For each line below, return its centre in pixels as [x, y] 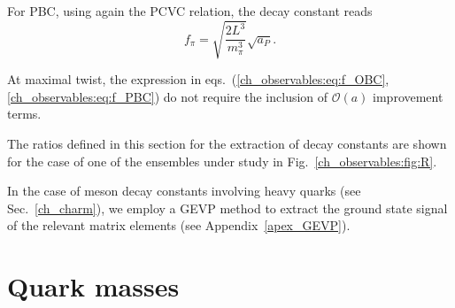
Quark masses [93, 286]
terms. [24, 114]
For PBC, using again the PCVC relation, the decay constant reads [190, 11]
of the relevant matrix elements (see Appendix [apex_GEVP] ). [179, 225]
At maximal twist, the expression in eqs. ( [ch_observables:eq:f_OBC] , [198, 79]
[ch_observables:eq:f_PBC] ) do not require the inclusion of [168, 96]
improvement [408, 96]
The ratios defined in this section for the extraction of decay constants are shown [227, 143]
